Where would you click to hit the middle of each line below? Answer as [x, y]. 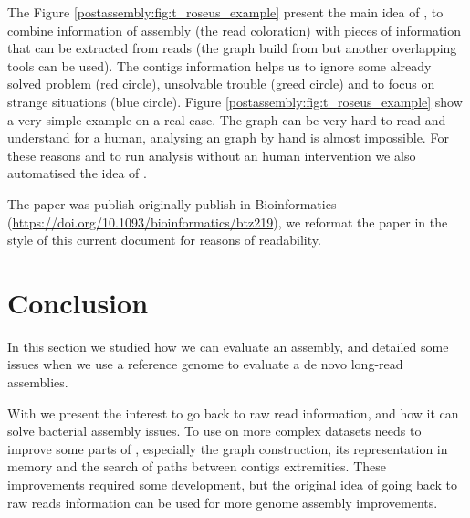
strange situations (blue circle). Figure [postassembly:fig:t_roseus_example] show [235, 101]
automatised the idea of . [77, 173]
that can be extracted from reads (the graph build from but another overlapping [232, 48]
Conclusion [78, 302]
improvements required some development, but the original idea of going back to [233, 484]
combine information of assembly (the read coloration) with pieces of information [235, 30]
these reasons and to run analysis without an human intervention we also [212, 155]
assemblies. [38, 382]
